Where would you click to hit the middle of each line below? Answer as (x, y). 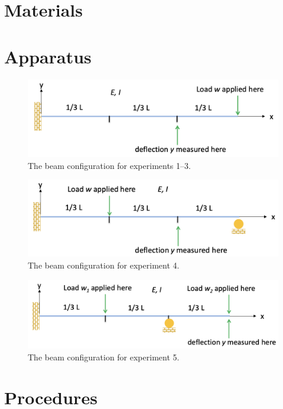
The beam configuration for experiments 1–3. (109, 165)
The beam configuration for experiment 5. (104, 357)
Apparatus (48, 56)
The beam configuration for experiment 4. (104, 265)
